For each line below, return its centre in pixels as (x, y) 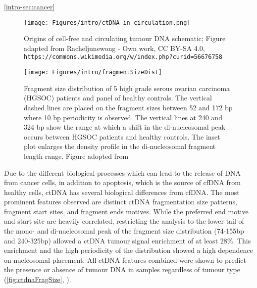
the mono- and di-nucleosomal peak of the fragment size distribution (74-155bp (124, 231)
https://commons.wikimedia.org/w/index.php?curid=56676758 (123, 57)
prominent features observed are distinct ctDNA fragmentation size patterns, (121, 202)
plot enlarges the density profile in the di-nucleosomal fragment (120, 146)
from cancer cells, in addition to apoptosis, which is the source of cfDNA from (122, 182)
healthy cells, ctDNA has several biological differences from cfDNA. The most (122, 192)
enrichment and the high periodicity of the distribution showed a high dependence (128, 250)
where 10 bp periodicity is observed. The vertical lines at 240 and (123, 117)
